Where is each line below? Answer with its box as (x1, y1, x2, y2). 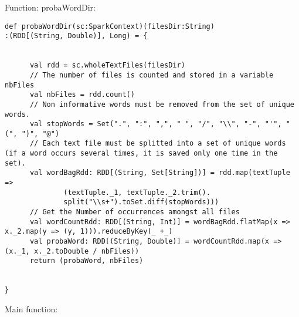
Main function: (5, 302, 58, 315)
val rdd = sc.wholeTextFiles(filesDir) (29, 61, 185, 70)
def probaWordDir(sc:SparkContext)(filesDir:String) (5, 22, 215, 31)
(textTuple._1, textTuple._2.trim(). (63, 188, 210, 197)
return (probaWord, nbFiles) (29, 257, 144, 265)
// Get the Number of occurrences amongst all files (29, 208, 240, 217)
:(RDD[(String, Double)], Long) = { (5, 32, 148, 41)
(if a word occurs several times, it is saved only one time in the (5, 149, 278, 158)
